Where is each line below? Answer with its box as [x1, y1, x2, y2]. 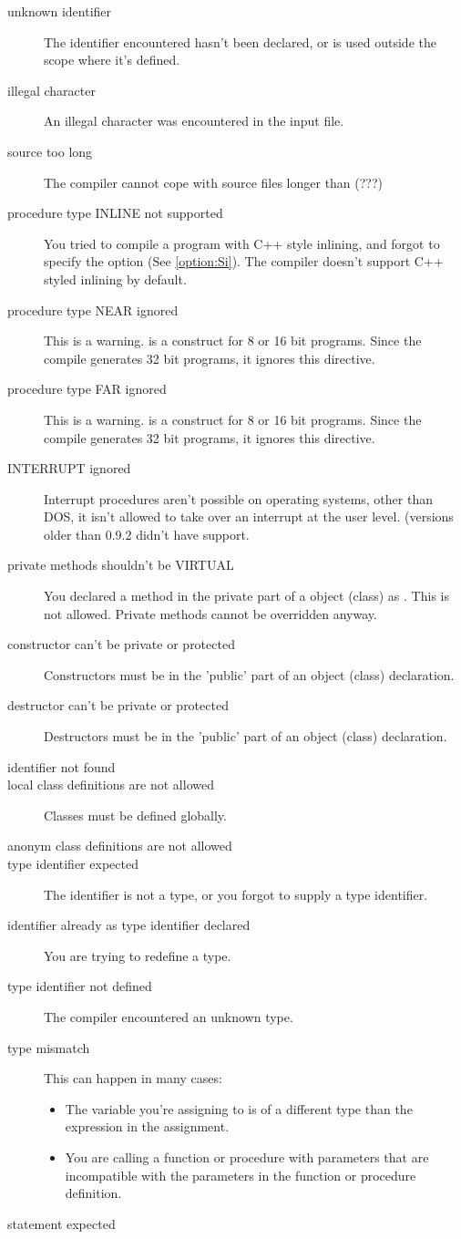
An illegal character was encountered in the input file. [44, 111, 344, 130]
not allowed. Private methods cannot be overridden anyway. [44, 604, 377, 623]
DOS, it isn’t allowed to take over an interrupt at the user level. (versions [44, 507, 454, 526]
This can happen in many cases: [44, 1069, 222, 1088]
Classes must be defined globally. [44, 805, 227, 824]
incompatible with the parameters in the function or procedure [65, 1165, 416, 1184]
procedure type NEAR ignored [7, 300, 179, 319]
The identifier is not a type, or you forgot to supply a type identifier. [44, 884, 428, 903]
